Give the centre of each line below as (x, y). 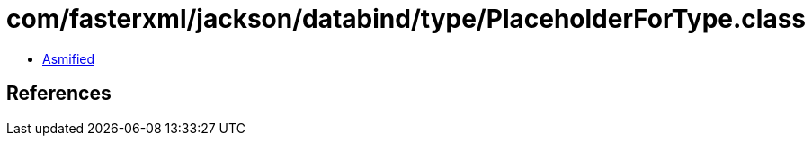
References (59, 94)
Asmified (69, 58)
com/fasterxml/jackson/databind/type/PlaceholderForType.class (406, 19)
